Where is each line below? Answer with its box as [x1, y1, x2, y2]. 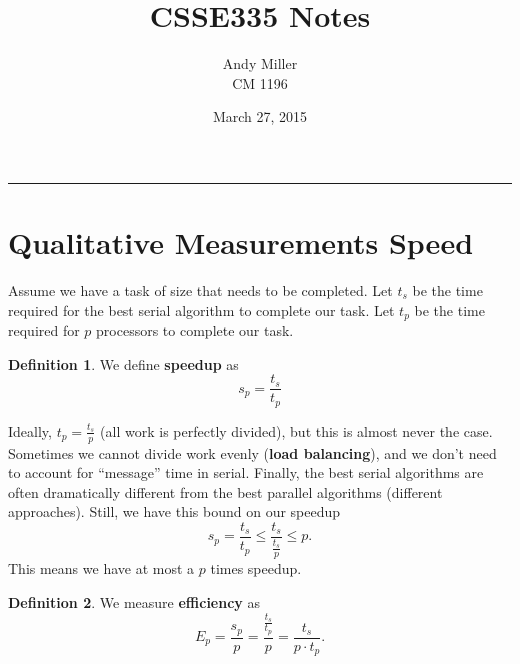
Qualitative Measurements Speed [8, 222, 474, 263]
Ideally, [8, 420, 52, 441]
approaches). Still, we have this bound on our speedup [8, 501, 341, 522]
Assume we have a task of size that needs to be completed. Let [8, 280, 393, 301]
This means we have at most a [8, 558, 195, 579]
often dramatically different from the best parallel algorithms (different [8, 481, 443, 502]
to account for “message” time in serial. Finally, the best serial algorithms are [8, 462, 484, 483]
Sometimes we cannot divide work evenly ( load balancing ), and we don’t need [8, 442, 497, 463]
